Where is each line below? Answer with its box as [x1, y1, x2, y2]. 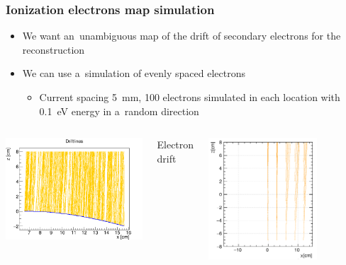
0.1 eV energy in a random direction [39, 103, 199, 118]
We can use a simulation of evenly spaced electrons [22, 66, 245, 81]
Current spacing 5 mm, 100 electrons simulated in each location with [39, 90, 340, 104]
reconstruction [22, 42, 85, 57]
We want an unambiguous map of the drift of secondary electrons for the [22, 28, 341, 43]
